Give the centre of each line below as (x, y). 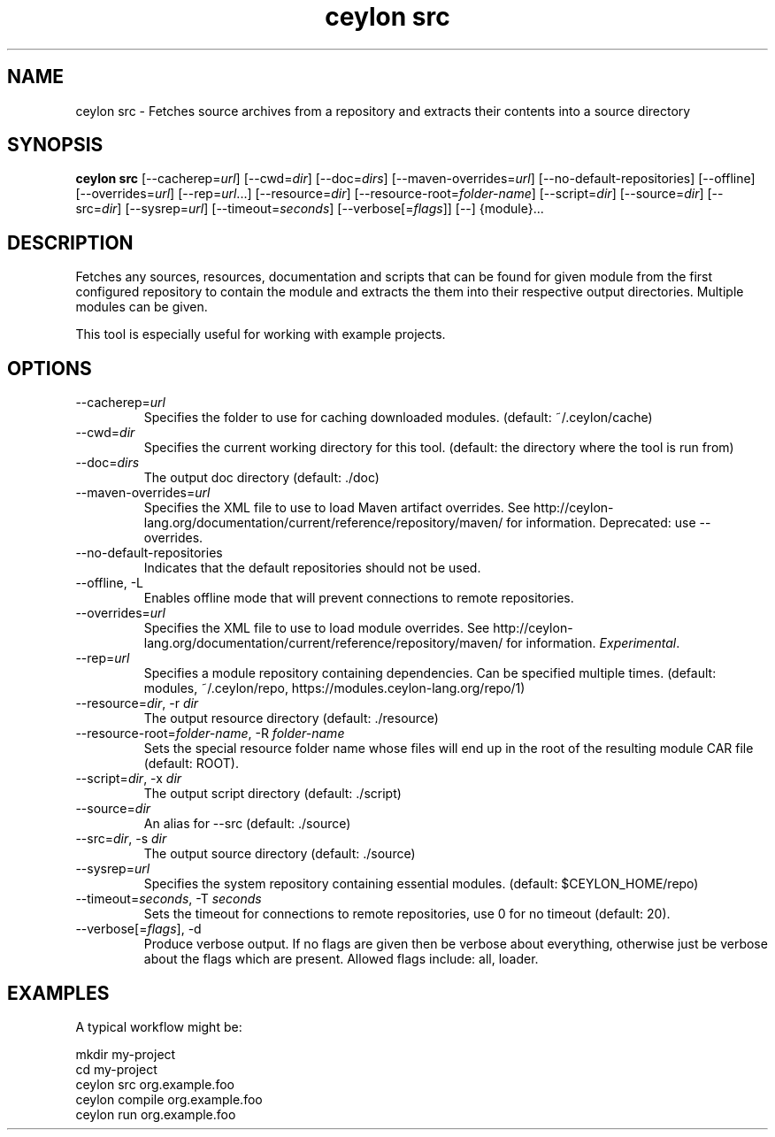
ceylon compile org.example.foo (169, 1099)
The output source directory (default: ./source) (280, 854)
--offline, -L (110, 583)
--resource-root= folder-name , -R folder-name (210, 734)
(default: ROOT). (191, 764)
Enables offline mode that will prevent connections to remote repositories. (359, 598)
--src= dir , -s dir (121, 839)
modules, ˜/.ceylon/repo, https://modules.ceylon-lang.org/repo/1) (334, 688)
